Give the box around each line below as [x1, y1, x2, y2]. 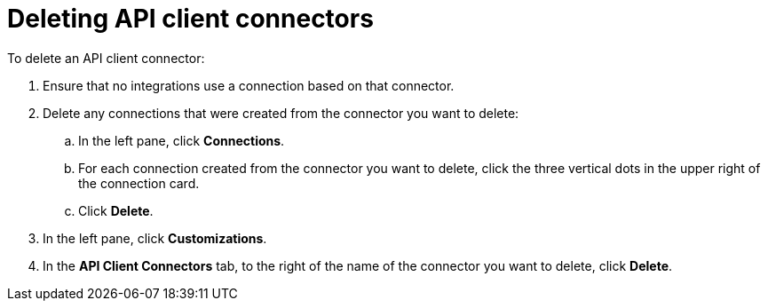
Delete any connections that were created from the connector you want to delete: [43, 105, 519, 121]
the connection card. [78, 175, 200, 191]
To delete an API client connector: [7, 50, 205, 66]
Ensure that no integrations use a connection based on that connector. [43, 77, 455, 93]
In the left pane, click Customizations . [43, 230, 267, 246]
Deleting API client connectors [7, 4, 374, 34]
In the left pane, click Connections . [78, 132, 285, 148]
